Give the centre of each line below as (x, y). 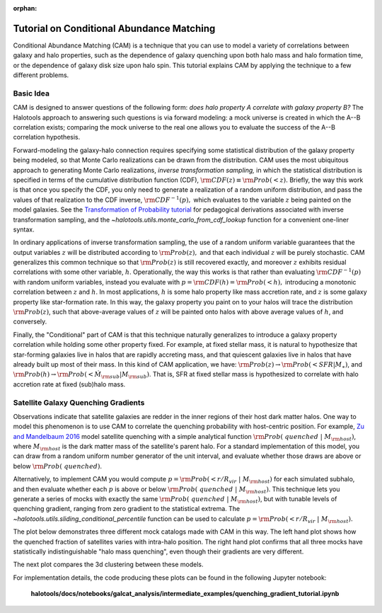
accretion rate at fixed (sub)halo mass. (69, 384)
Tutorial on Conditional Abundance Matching (114, 28)
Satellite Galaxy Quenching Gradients (79, 402)
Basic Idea (31, 93)
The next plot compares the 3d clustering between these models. (108, 565)
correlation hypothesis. (47, 137)
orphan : (25, 8)
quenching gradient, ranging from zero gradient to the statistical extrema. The (127, 509)
